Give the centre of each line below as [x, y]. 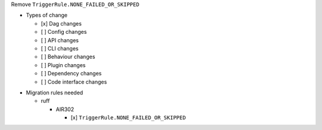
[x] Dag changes [61, 23]
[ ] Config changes [64, 32]
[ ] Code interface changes [74, 82]
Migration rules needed [55, 93]
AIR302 [65, 109]
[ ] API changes [60, 40]
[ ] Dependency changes [71, 74]
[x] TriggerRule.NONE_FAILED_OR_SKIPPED [128, 118]
